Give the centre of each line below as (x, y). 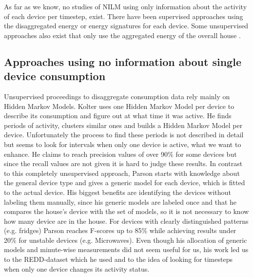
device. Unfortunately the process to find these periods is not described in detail (124, 135)
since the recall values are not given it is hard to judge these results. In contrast (123, 163)
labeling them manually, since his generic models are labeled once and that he (120, 202)
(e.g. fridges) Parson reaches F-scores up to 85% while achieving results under (120, 230)
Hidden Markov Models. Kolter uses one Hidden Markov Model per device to (119, 106)
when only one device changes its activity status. (77, 268)
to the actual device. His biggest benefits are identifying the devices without (117, 192)
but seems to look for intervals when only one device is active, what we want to (123, 144)
